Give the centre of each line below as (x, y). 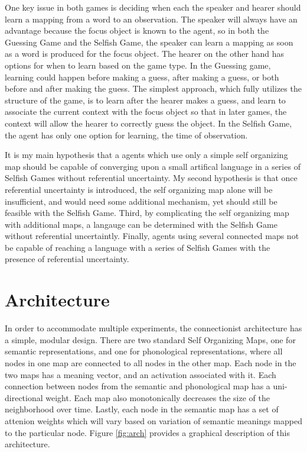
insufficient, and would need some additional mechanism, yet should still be (141, 201)
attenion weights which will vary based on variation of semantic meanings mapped (153, 420)
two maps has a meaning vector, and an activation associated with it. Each (141, 374)
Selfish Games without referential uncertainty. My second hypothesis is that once (151, 178)
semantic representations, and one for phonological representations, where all (144, 351)
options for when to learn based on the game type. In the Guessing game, (138, 65)
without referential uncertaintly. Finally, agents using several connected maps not (152, 236)
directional (24, 397)
